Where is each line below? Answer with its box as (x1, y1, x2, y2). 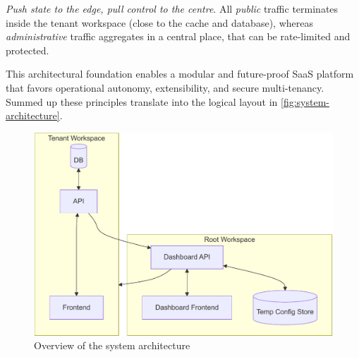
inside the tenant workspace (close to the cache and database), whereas (6, 15, 313, 30)
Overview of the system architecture (34, 338, 190, 353)
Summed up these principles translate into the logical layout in (6, 94, 278, 109)
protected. (6, 42, 49, 57)
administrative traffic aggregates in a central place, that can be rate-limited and (6, 29, 351, 44)
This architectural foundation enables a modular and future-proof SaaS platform (6, 66, 354, 81)
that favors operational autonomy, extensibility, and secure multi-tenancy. (6, 80, 324, 95)
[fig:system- (280, 94, 329, 109)
